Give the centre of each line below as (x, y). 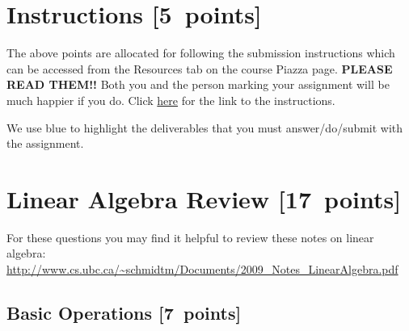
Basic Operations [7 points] (124, 312)
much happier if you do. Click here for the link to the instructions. (171, 100)
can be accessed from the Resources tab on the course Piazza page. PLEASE (200, 68)
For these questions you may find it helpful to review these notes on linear (190, 237)
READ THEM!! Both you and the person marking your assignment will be (198, 84)
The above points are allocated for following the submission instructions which (201, 53)
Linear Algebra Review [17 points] (204, 198)
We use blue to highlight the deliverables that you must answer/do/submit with (205, 127)
